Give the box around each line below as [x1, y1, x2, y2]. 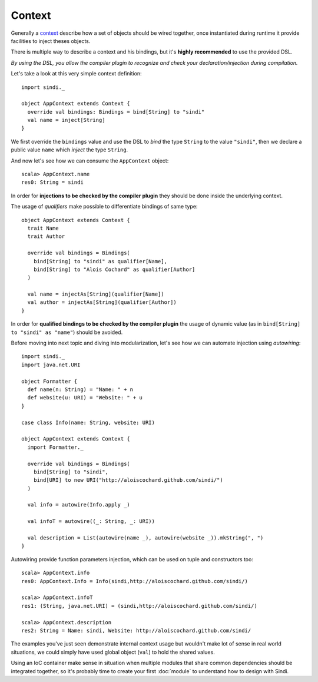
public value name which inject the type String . [11, 146, 128, 153]
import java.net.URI [21, 361, 81, 368]
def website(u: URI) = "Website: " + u [27, 395, 143, 401]
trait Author [27, 233, 65, 240]
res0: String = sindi [21, 179, 84, 186]
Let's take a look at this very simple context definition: [11, 70, 142, 77]
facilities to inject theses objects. [11, 37, 91, 44]
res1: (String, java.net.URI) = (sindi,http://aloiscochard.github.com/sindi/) [21, 602, 257, 609]
